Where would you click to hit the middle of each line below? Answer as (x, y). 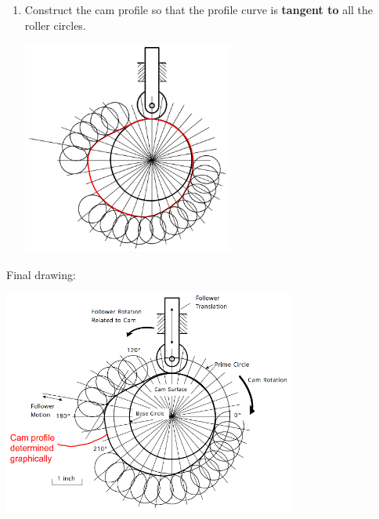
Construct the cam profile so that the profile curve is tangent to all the (199, 9)
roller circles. (55, 25)
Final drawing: (41, 274)
